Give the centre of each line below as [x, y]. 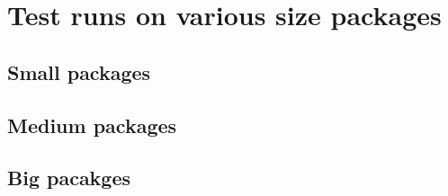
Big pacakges [69, 178]
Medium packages [92, 125]
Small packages [79, 71]
